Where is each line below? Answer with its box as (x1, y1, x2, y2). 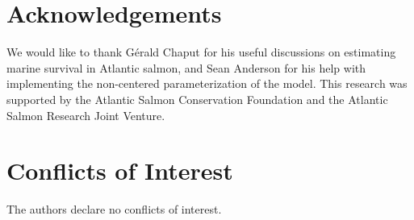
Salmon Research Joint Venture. (6, 106, 165, 123)
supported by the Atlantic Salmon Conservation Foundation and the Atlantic (6, 90, 388, 107)
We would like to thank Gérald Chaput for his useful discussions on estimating (6, 44, 396, 60)
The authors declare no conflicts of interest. (6, 201, 222, 218)
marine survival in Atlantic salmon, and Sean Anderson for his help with (6, 59, 366, 76)
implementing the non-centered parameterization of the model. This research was (6, 75, 408, 92)
